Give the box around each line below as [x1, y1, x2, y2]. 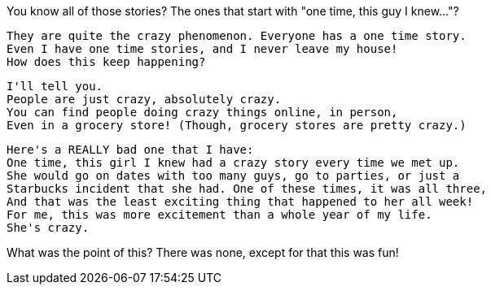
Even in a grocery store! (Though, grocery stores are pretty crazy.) [7, 119, 467, 132]
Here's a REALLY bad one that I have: [7, 143, 254, 156]
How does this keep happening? [7, 55, 206, 68]
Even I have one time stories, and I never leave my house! [7, 42, 398, 55]
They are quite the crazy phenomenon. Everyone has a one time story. [7, 29, 467, 42]
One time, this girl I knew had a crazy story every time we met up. [7, 156, 460, 169]
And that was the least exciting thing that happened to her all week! [7, 195, 474, 208]
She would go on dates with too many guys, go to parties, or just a [7, 169, 460, 182]
